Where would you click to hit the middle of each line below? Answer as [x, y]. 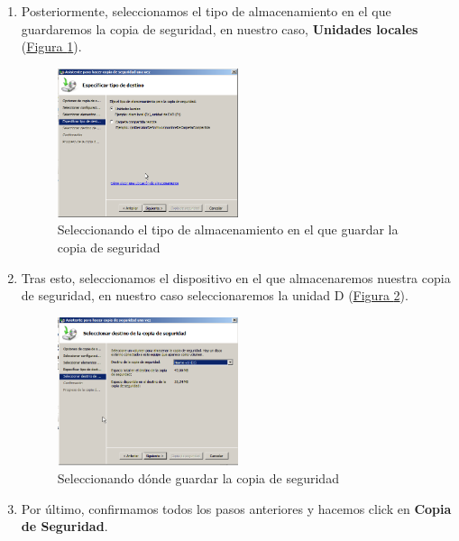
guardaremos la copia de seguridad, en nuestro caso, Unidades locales [220, 28]
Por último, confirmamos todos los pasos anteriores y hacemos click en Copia [236, 508]
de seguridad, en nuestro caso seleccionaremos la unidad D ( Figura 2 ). [215, 295]
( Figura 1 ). [51, 46]
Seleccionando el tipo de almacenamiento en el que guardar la [228, 229]
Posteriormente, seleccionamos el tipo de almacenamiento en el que [206, 11]
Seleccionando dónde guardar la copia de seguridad [198, 477]
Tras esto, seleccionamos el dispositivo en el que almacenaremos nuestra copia [236, 277]
